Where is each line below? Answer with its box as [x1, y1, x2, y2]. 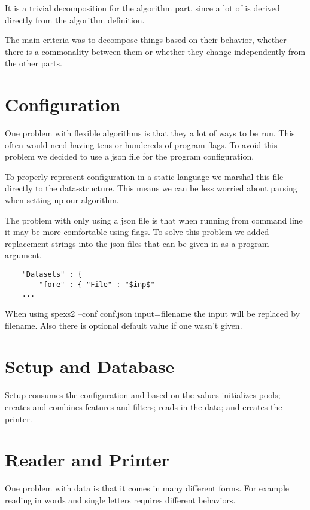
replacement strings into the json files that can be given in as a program [5, 237, 269, 249]
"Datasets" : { [22, 270, 82, 279]
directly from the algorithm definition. [5, 13, 145, 26]
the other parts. [5, 57, 62, 69]
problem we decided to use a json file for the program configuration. [5, 150, 254, 163]
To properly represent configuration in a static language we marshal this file [5, 170, 284, 182]
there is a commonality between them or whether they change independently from [5, 45, 306, 57]
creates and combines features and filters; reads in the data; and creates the [5, 400, 282, 413]
